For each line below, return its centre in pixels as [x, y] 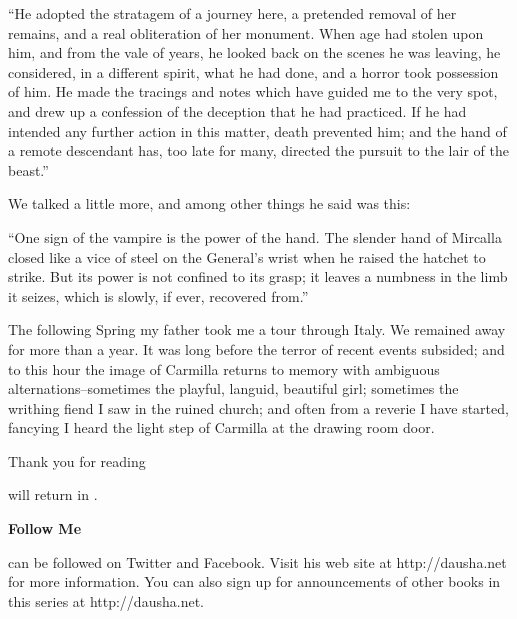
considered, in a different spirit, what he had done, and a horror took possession [253, 71]
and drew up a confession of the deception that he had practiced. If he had [237, 110]
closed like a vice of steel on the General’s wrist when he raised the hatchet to [247, 256]
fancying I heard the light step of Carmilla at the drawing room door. [221, 427]
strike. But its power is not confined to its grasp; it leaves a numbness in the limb [258, 276]
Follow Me [45, 528]
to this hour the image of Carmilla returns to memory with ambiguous [224, 368]
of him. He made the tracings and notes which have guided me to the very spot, [253, 91]
